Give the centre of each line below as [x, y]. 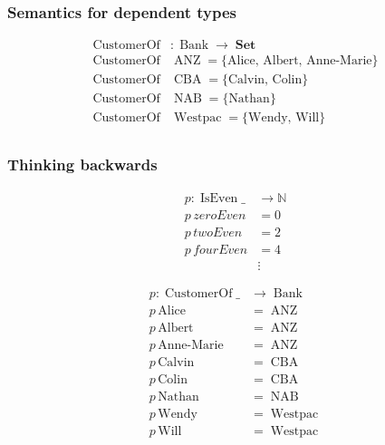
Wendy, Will [284, 118]
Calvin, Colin [265, 80]
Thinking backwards [82, 164]
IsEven [219, 198]
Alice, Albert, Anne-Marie [300, 61]
